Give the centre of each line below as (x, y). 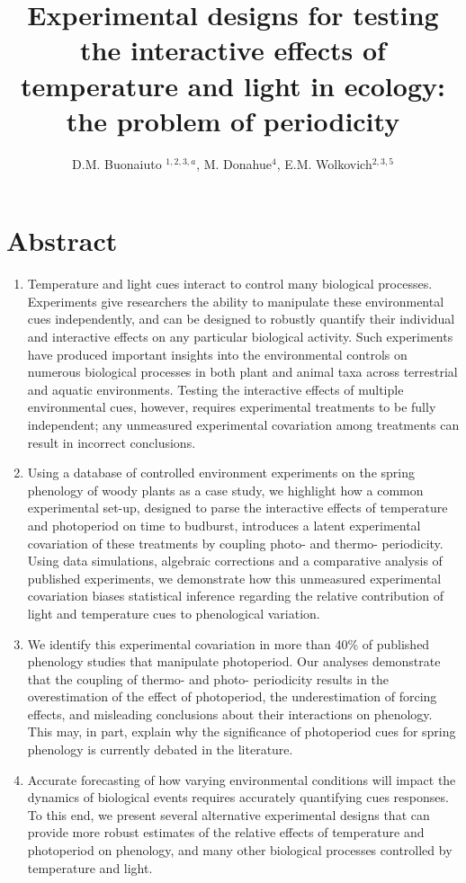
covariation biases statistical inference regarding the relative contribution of (235, 596)
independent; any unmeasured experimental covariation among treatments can (243, 424)
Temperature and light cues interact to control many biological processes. (230, 284)
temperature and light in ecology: (233, 85)
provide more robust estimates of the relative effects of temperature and (226, 832)
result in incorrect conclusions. (112, 442)
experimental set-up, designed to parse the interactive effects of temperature (237, 508)
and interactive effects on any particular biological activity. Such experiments (240, 336)
